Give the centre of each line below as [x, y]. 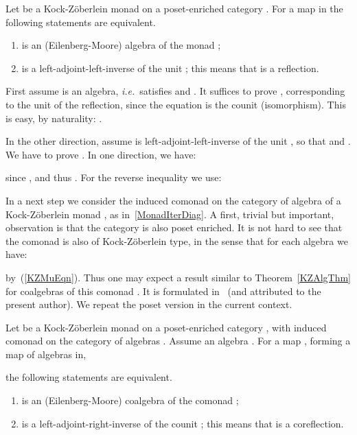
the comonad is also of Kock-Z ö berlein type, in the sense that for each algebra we [177, 240]
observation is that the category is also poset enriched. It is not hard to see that [174, 227]
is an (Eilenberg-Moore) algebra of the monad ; [121, 45]
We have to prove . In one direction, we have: [101, 154]
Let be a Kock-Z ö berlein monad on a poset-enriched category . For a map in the [174, 8]
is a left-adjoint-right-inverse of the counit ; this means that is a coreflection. [183, 423]
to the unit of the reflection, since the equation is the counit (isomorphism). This [176, 104]
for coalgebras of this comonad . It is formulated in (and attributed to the [163, 291]
